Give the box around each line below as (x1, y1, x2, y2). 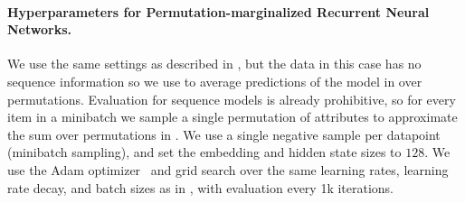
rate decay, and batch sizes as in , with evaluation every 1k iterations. (7, 178, 394, 197)
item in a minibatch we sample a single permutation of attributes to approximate (7, 107, 458, 126)
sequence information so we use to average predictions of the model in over (7, 71, 422, 90)
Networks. (7, 20, 71, 39)
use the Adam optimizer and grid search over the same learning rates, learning (7, 160, 449, 179)
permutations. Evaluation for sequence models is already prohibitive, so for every (7, 89, 456, 108)
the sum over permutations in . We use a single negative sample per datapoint (7, 125, 441, 143)
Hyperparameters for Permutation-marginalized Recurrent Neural (7, 2, 430, 21)
